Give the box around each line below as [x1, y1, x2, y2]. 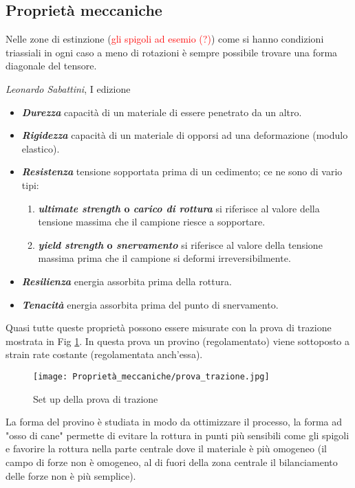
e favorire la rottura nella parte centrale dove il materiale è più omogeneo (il [6, 441, 327, 456]
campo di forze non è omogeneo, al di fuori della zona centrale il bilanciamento [6, 454, 338, 469]
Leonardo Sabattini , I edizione [6, 81, 131, 96]
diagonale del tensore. [6, 58, 97, 73]
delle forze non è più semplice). [6, 468, 136, 483]
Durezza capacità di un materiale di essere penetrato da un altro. [21, 104, 302, 119]
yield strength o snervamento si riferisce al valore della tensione [38, 237, 323, 252]
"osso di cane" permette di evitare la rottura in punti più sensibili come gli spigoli [6, 428, 349, 442]
